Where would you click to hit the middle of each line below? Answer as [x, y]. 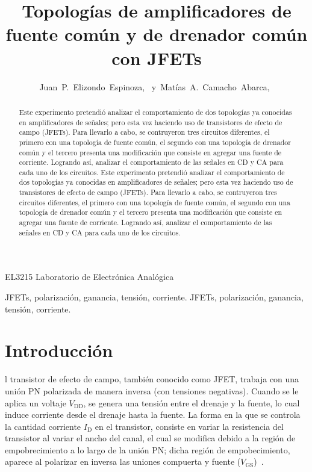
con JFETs [157, 57]
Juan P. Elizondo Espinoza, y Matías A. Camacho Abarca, [154, 86]
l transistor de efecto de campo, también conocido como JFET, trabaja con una [152, 379]
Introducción [59, 350]
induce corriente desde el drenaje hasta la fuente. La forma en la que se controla [153, 415]
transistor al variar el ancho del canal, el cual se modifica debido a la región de [150, 438]
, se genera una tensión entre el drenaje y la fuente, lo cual [192, 402]
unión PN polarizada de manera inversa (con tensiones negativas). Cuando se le [152, 390]
